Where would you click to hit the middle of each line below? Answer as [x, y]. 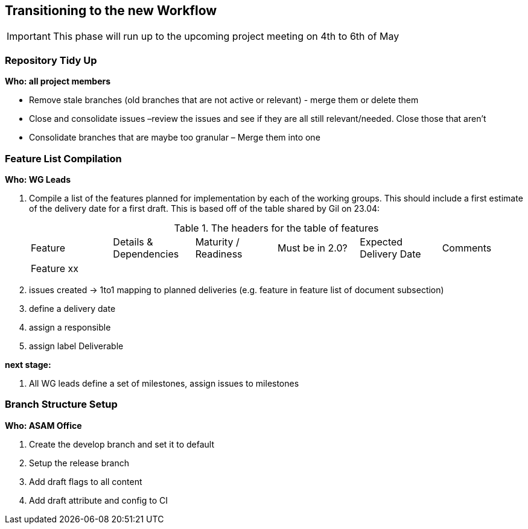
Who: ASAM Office [43, 425]
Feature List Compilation [63, 158]
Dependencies [146, 254]
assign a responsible [70, 327]
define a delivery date [72, 308]
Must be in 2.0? [312, 248]
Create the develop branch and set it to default [122, 444]
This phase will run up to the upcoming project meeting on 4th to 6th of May [226, 36]
